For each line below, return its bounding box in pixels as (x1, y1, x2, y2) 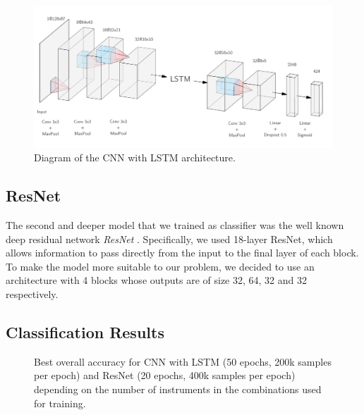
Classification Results (6, 321, 164, 342)
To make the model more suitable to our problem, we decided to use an (6, 259, 315, 273)
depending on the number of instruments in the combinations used (34, 381, 322, 396)
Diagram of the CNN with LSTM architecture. (34, 150, 236, 165)
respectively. (6, 287, 59, 301)
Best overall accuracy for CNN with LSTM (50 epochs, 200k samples (34, 354, 332, 368)
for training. (34, 395, 86, 410)
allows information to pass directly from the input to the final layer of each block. (6, 245, 359, 260)
